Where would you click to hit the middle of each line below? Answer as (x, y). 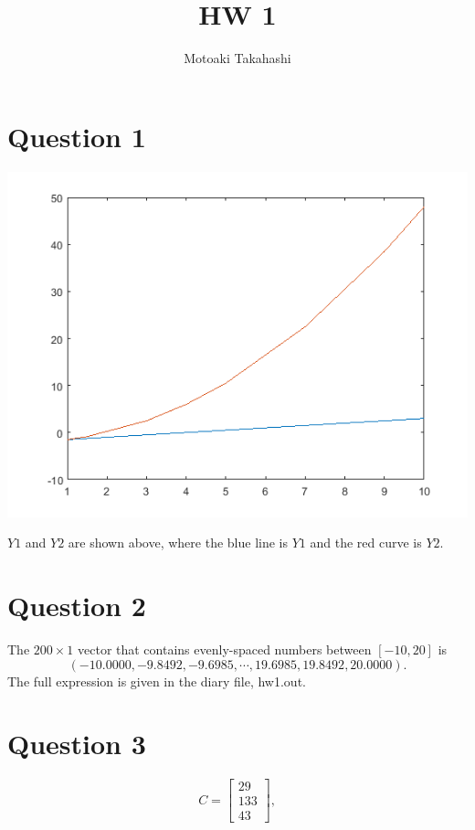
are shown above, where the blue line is (178, 543)
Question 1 (77, 136)
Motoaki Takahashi (237, 58)
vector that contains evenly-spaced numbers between (225, 649)
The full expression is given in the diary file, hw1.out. (157, 681)
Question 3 (77, 744)
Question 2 (77, 606)
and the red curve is (366, 543)
